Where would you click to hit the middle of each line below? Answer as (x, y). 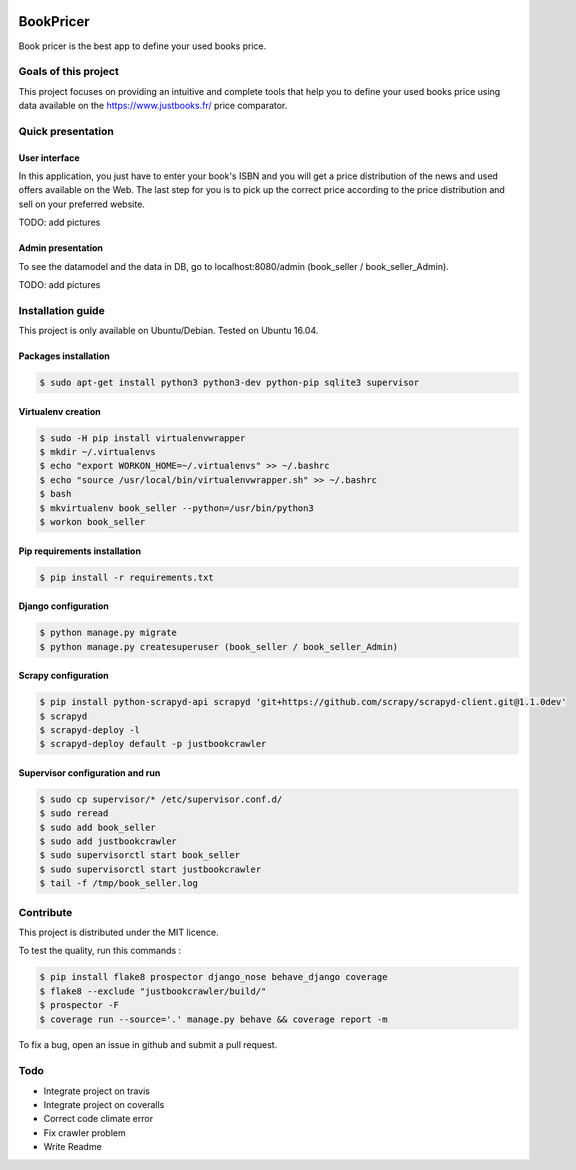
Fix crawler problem (84, 1132)
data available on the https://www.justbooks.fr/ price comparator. (153, 106)
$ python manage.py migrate (108, 633)
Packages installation (64, 356)
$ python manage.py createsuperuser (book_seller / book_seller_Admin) (219, 646)
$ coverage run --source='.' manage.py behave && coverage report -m (213, 1019)
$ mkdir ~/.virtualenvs (98, 452)
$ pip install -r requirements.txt (126, 577)
